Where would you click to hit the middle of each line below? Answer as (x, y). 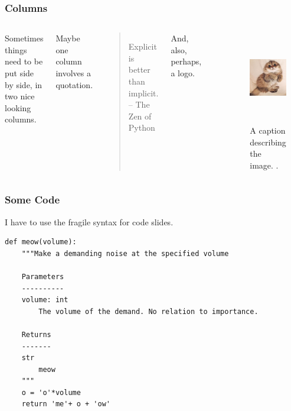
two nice (20, 96)
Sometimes (24, 38)
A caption (268, 130)
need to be (24, 61)
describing (268, 142)
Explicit (143, 46)
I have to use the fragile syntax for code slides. (89, 221)
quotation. (74, 84)
